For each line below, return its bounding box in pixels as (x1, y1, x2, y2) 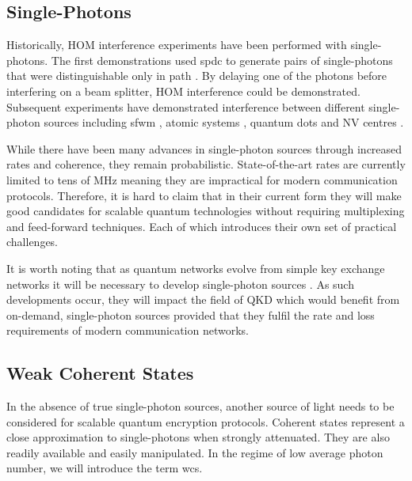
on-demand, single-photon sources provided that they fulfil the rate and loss (6, 306, 375, 323)
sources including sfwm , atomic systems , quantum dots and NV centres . (44, 114, 404, 131)
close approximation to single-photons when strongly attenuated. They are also (6, 429, 390, 445)
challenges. (6, 233, 59, 250)
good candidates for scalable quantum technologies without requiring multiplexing (6, 203, 405, 219)
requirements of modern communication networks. (6, 322, 249, 339)
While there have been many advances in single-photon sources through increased (6, 140, 402, 157)
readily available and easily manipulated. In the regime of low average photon (6, 444, 383, 460)
